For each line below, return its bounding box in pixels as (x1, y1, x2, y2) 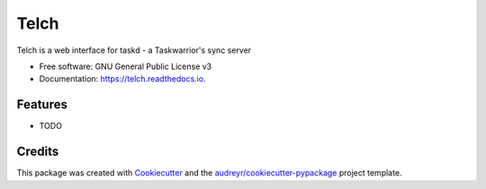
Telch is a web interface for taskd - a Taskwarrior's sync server (16, 45, 252, 56)
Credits (16, 144, 59, 159)
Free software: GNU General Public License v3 (39, 61, 212, 72)
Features (16, 97, 67, 112)
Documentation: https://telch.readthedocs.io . (39, 73, 206, 84)
